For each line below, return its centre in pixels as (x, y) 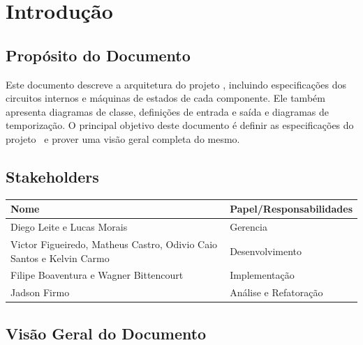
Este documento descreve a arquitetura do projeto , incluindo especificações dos (176, 84)
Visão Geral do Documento (106, 333)
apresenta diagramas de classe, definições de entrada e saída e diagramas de (168, 111)
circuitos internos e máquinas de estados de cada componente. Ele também (165, 98)
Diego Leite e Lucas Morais (69, 227)
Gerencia (249, 227)
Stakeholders (52, 176)
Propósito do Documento (98, 55)
